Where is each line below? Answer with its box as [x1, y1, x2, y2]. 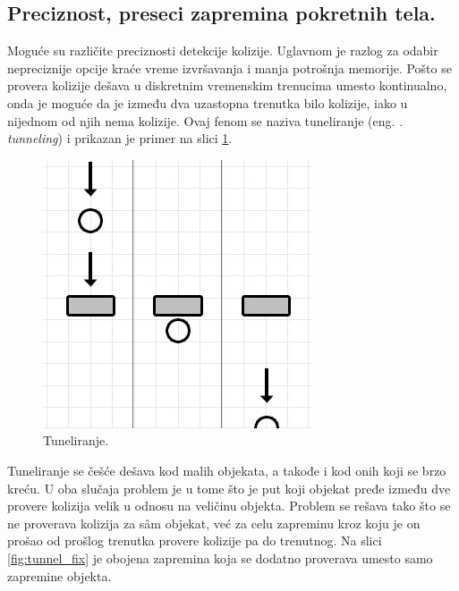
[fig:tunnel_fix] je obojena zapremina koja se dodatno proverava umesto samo [7, 548, 433, 567]
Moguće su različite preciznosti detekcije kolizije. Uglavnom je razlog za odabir [7, 41, 438, 60]
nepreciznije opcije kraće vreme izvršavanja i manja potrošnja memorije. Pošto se [7, 58, 452, 77]
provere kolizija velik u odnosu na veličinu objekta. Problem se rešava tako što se [7, 496, 451, 515]
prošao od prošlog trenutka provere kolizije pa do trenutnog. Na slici [7, 531, 382, 550]
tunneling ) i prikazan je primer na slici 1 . [7, 129, 233, 148]
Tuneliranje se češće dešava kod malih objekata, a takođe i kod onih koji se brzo [7, 460, 446, 479]
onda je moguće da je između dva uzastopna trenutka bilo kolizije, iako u [7, 93, 408, 112]
